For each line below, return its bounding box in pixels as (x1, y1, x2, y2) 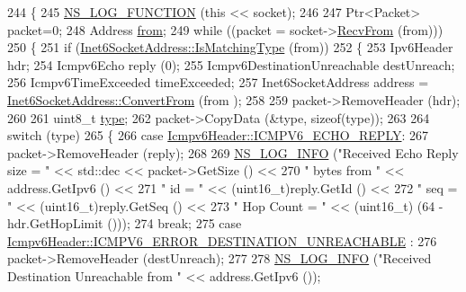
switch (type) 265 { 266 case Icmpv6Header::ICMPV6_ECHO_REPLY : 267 (7, 126, 429, 145)
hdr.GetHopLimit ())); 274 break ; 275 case (7, 214, 242, 233)
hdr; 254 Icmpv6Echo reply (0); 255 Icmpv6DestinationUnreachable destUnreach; (7, 55, 455, 74)
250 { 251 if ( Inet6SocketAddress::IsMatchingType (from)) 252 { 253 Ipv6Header (7, 38, 453, 57)
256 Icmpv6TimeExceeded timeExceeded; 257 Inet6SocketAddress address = (7, 73, 429, 92)
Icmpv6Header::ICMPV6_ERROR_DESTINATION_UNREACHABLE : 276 (7, 231, 437, 250)
